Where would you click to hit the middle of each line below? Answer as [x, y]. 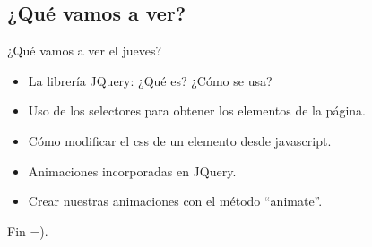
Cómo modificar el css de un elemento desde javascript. [180, 140]
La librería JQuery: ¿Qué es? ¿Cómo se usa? [150, 80]
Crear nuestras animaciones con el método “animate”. [175, 201]
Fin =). [28, 230]
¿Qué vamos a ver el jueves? [85, 51]
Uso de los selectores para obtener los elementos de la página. [197, 111]
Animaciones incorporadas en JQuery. [132, 170]
